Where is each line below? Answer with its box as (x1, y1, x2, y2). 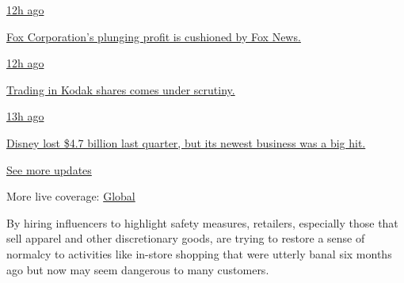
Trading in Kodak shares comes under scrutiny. (6, 81, 235, 98)
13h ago (6, 108, 44, 124)
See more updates (6, 161, 92, 178)
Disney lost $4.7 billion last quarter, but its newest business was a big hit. (6, 134, 366, 151)
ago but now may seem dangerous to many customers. (6, 261, 269, 277)
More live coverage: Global (6, 188, 135, 205)
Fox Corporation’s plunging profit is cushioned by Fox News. (6, 28, 301, 44)
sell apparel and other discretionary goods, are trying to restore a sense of (6, 230, 365, 247)
